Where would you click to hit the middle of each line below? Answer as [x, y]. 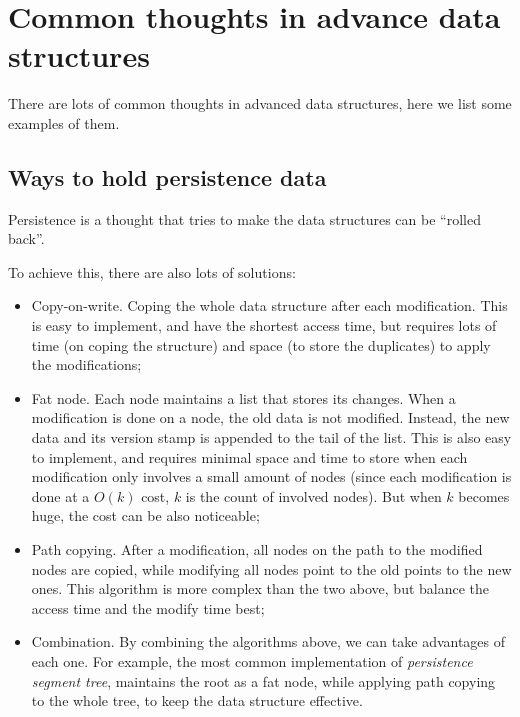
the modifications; [86, 364]
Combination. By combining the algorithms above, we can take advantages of [268, 641]
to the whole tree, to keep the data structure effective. [197, 700]
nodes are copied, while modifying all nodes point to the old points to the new [271, 568]
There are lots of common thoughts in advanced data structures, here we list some [260, 103]
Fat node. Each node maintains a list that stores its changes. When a [243, 397]
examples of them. [64, 122]
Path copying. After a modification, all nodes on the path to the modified [257, 549]
